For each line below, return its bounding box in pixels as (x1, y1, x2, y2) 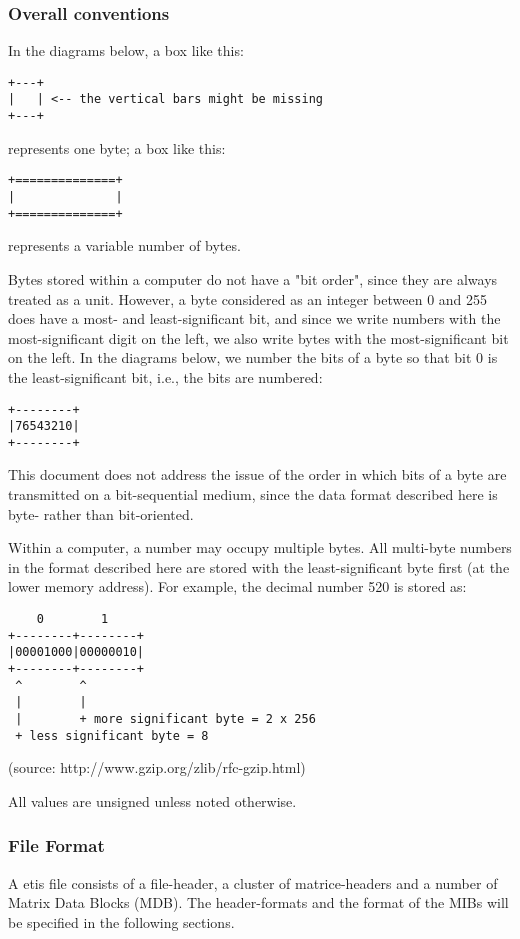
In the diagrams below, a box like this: (8, 40, 244, 61)
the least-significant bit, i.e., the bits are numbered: (8, 366, 323, 387)
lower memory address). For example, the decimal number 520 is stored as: (8, 576, 467, 597)
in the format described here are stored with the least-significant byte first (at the (8, 556, 510, 577)
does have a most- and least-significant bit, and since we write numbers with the (8, 308, 501, 329)
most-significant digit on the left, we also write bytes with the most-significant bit (8, 327, 509, 348)
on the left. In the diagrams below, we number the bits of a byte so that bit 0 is (8, 347, 498, 368)
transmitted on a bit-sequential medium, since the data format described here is (8, 484, 498, 505)
